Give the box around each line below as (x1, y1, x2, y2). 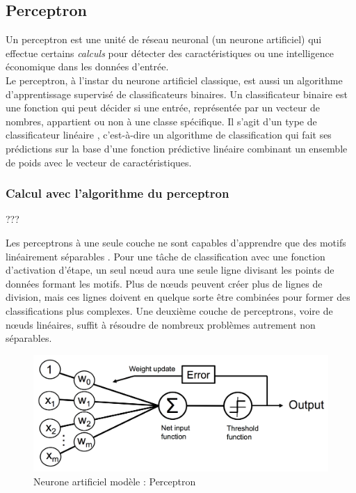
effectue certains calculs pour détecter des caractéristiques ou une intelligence (6, 45, 334, 60)
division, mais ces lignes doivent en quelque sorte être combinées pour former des (6, 290, 350, 304)
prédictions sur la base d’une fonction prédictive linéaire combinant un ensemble (6, 141, 348, 155)
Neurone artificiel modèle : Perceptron (33, 474, 196, 488)
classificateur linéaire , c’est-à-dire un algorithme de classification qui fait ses (6, 127, 332, 142)
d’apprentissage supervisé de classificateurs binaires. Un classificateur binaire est (6, 86, 348, 101)
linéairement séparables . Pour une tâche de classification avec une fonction (6, 249, 325, 263)
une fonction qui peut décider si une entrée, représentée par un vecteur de (6, 100, 320, 115)
